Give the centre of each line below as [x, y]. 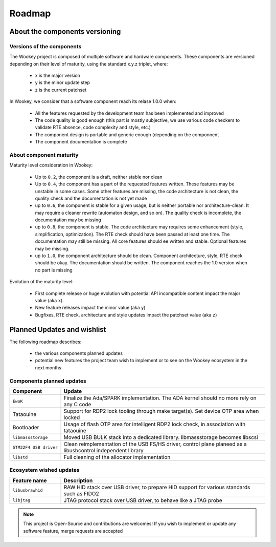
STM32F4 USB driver [35, 447]
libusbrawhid [28, 490]
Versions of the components [45, 46]
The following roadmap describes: [45, 342]
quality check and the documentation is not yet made [91, 198]
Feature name [30, 480]
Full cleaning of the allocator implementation [117, 457]
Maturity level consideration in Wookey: [51, 165]
